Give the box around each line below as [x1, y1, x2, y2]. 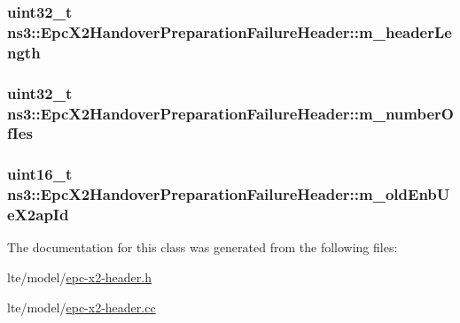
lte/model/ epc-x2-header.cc [7, 297, 156, 316]
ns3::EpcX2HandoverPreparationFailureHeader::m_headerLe [7, 20, 452, 42]
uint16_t [7, 163, 73, 185]
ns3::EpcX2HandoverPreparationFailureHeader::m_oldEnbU [7, 183, 450, 205]
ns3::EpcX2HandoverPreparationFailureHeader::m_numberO [7, 102, 454, 124]
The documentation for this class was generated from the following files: [7, 238, 398, 257]
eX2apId [7, 204, 69, 226]
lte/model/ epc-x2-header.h [7, 268, 152, 287]
